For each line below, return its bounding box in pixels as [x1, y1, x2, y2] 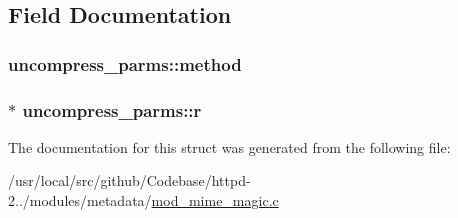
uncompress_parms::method [8, 51, 242, 76]
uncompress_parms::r [22, 97, 202, 122]
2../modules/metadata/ [8, 190, 152, 211]
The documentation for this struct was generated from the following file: [8, 136, 451, 157]
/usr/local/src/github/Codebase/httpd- [8, 170, 251, 191]
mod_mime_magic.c [151, 190, 279, 211]
